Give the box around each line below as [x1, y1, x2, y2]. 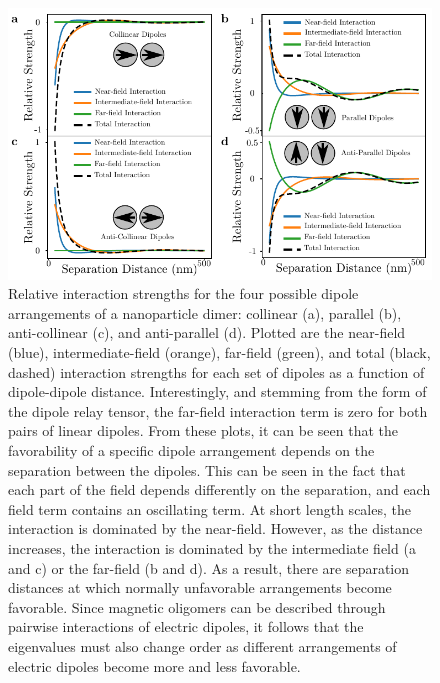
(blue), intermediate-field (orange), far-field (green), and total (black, [8, 342, 431, 362]
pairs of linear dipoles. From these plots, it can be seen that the [8, 420, 398, 441]
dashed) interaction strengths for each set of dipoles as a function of [8, 361, 425, 382]
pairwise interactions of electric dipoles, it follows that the [8, 616, 364, 637]
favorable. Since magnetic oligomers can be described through [8, 596, 386, 617]
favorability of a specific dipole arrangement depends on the [8, 439, 375, 460]
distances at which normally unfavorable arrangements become [8, 577, 392, 598]
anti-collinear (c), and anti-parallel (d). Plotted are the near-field [8, 322, 406, 343]
